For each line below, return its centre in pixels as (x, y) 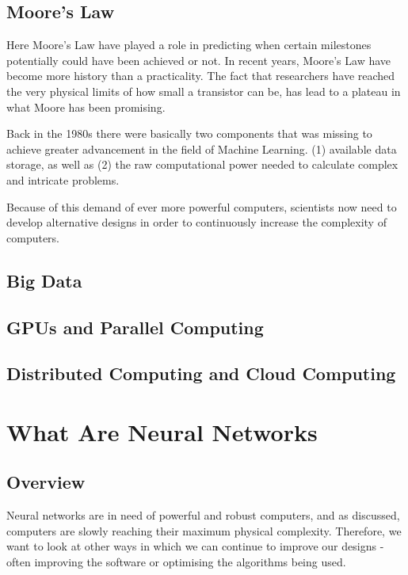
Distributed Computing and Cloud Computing (201, 373)
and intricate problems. (63, 179)
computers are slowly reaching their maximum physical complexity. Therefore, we (204, 530)
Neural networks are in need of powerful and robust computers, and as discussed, (203, 515)
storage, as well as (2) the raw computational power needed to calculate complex (202, 164)
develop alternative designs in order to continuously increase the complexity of (196, 222)
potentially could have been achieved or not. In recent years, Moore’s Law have (199, 60)
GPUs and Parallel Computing (135, 327)
